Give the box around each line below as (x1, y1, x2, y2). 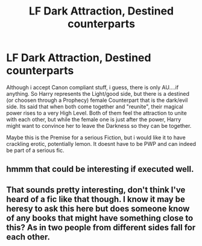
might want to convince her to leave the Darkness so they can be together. (6, 122, 192, 129)
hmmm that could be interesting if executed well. (6, 164, 194, 174)
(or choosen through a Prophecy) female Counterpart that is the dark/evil (6, 96, 188, 104)
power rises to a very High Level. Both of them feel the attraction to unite (6, 109, 187, 116)
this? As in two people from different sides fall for (6, 222, 196, 233)
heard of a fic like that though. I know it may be (6, 194, 186, 204)
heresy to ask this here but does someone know (6, 203, 190, 213)
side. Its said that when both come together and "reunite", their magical (6, 102, 184, 110)
